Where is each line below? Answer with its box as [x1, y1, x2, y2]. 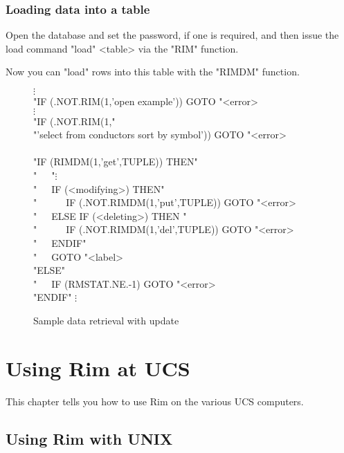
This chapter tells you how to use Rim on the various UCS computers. [6, 394, 304, 408]
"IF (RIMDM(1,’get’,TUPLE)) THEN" [33, 154, 198, 169]
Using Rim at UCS [6, 353, 190, 382]
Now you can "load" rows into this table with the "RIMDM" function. [6, 64, 300, 79]
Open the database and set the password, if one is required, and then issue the [6, 28, 339, 42]
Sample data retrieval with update [33, 313, 179, 327]
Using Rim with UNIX [6, 427, 173, 449]
